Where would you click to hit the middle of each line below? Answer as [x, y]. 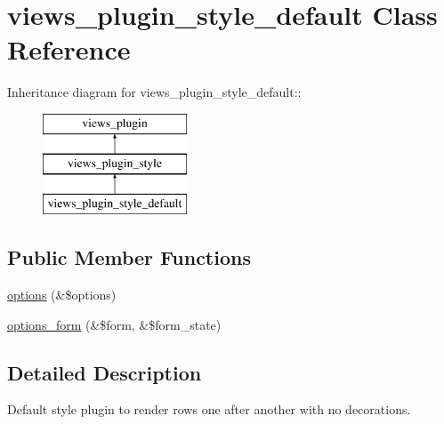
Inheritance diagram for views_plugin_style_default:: [154, 92]
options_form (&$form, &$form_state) [114, 324]
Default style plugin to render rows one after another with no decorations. [209, 409]
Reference [69, 49]
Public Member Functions [129, 257]
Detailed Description [105, 372]
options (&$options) [62, 295]
